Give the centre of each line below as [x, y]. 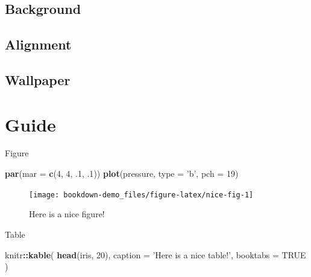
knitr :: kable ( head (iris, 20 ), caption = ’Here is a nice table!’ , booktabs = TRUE [155, 254]
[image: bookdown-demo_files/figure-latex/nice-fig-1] [141, 195]
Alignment [38, 44]
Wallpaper [38, 79]
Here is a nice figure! [67, 214]
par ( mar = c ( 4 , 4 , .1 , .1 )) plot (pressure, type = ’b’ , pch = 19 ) [122, 174]
